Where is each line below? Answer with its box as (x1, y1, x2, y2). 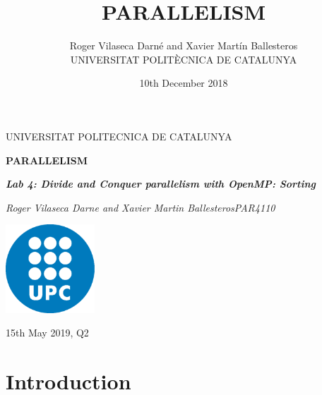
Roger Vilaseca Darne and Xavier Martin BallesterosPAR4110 (6, 200, 275, 214)
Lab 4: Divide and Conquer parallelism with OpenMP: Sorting (6, 176, 316, 191)
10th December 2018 (139, 75, 228, 90)
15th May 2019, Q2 (6, 325, 89, 340)
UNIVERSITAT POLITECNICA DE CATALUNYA (6, 128, 232, 143)
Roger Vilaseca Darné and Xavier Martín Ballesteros (69, 38, 298, 53)
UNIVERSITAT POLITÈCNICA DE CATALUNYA (70, 51, 297, 66)
